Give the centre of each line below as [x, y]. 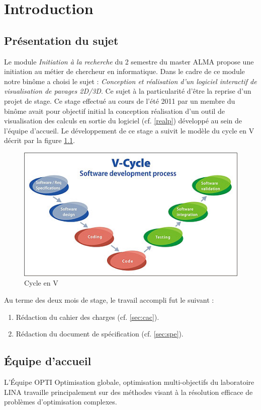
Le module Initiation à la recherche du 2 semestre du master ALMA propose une [129, 61]
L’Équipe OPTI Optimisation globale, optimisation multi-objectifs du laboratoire [129, 382]
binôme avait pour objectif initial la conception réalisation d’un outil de [114, 111]
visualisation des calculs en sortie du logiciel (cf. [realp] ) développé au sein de [123, 121]
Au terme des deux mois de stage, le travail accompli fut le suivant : [109, 300]
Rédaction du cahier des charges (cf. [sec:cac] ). [88, 317]
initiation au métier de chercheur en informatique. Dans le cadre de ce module [124, 71]
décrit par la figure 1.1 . [39, 140]
